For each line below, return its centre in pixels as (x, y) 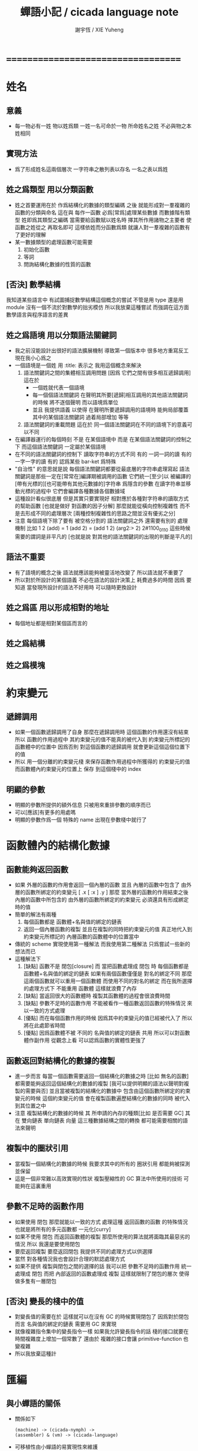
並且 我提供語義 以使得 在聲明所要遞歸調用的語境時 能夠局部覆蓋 (111, 410)
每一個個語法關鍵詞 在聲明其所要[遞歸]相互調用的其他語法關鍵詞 (110, 395)
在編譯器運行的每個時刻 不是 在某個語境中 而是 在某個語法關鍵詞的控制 (100, 439)
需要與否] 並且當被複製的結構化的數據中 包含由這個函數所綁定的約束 (108, 1091)
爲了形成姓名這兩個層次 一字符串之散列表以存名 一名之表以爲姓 (91, 169)
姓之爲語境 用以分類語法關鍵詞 (61, 335)
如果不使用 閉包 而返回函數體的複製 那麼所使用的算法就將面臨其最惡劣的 (102, 1236)
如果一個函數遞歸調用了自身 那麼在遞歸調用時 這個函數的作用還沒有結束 (102, 732)
